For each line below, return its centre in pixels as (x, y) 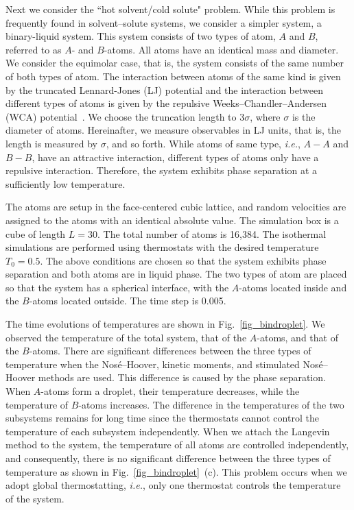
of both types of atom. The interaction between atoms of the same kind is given (173, 76)
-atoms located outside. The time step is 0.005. (128, 301)
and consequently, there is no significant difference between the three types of (168, 458)
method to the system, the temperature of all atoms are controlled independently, (177, 445)
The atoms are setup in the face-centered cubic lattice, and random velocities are (176, 207)
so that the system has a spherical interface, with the (117, 287)
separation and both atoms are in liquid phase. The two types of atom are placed (176, 274)
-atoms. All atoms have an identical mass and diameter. (221, 49)
